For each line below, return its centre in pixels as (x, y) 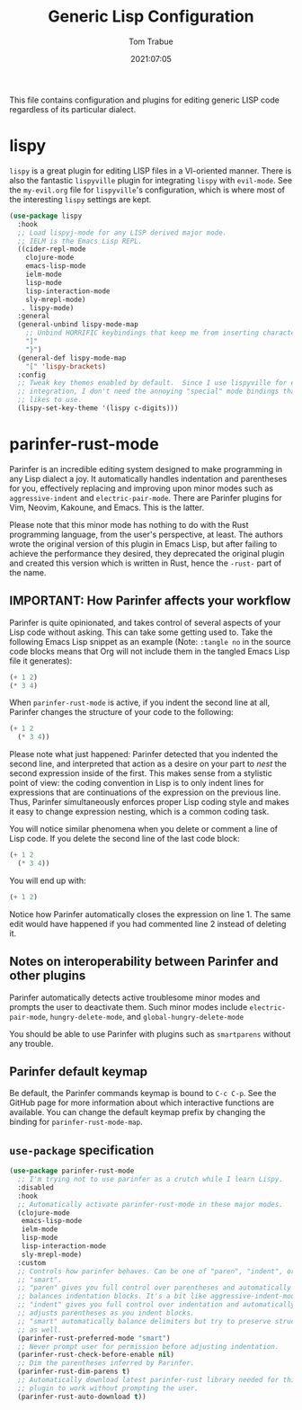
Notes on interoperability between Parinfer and (144, 962)
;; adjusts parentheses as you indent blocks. (106, 1313)
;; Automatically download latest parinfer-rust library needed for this (158, 1380)
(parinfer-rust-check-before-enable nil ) (96, 1355)
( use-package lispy (46, 216)
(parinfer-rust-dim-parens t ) (74, 1372)
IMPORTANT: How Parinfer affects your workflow (150, 601)
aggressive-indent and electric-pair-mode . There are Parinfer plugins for (146, 497)
